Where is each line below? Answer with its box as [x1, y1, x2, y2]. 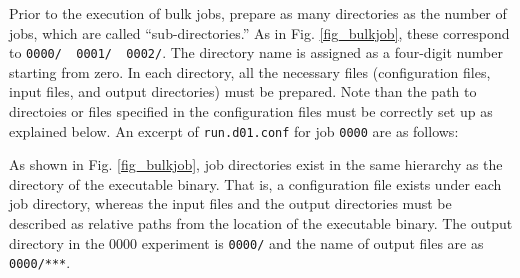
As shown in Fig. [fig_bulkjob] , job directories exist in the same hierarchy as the [9, 154, 503, 175]
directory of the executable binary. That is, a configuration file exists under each [9, 173, 502, 194]
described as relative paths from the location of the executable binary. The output [9, 213, 513, 234]
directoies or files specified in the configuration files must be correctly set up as [9, 101, 493, 122]
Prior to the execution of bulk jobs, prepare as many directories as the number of [9, 3, 507, 23]
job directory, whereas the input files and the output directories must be [9, 193, 452, 214]
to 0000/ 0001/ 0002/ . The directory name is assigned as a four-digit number [9, 42, 503, 63]
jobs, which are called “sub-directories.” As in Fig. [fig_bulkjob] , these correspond [9, 22, 510, 43]
